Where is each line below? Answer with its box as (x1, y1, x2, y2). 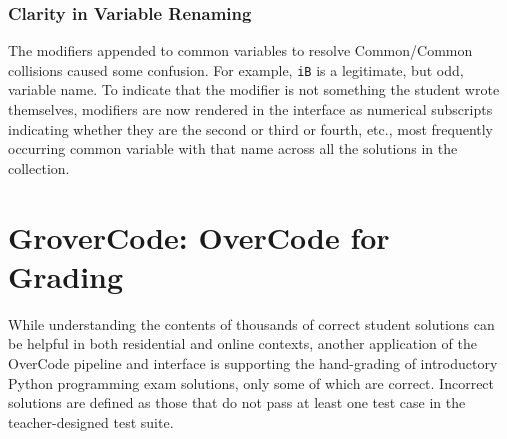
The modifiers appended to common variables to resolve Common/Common (8, 40, 473, 61)
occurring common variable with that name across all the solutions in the (8, 138, 458, 159)
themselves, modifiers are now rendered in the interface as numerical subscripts (8, 99, 493, 120)
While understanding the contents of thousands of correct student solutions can (8, 313, 495, 334)
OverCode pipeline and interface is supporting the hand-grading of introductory (8, 352, 498, 373)
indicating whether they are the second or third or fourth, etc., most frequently (8, 118, 494, 139)
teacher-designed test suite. (8, 411, 174, 432)
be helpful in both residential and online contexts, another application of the (8, 333, 477, 354)
